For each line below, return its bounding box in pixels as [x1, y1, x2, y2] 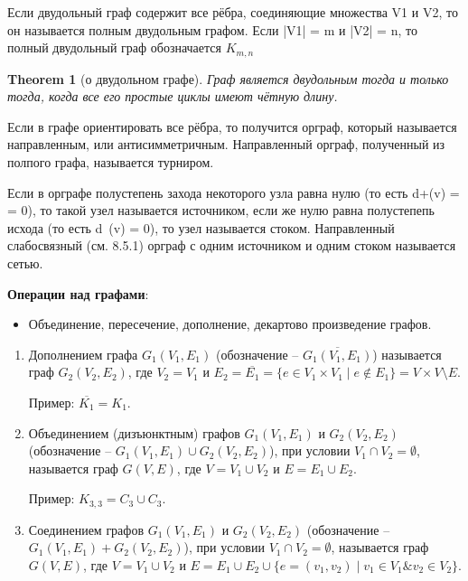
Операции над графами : [7, 284, 149, 303]
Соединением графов [28, 520, 145, 539]
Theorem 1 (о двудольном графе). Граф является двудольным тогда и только [7, 69, 449, 88]
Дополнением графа [28, 344, 138, 363]
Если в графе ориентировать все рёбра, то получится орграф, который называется [7, 117, 457, 136]
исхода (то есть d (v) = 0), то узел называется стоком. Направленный [7, 218, 395, 237]
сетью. [7, 253, 43, 272]
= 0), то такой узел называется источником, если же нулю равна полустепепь [7, 201, 435, 220]
